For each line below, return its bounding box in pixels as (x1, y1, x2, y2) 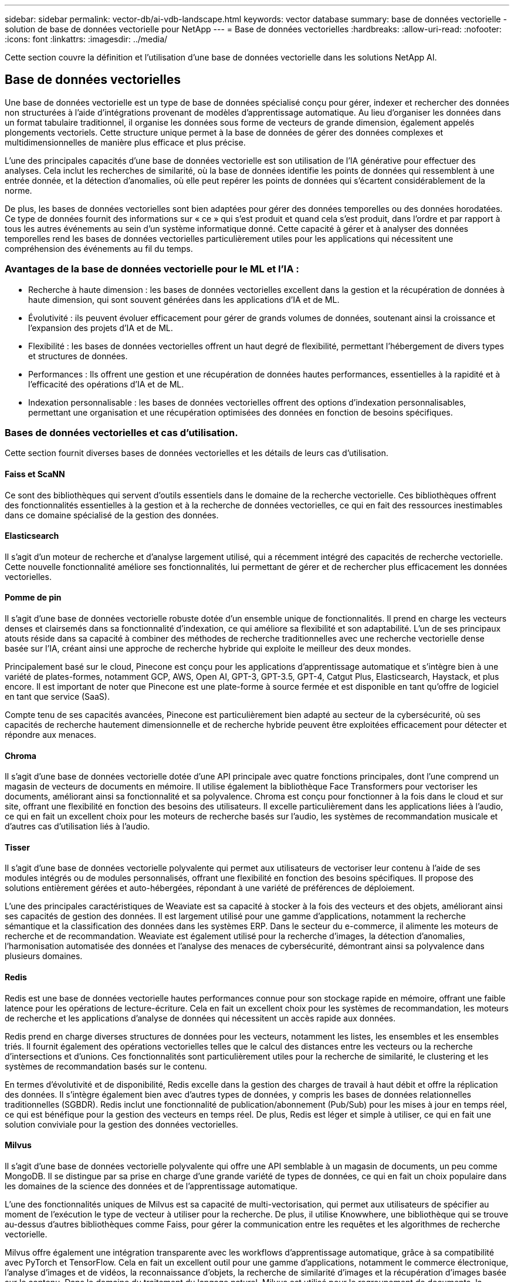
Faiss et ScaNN (5, 468, 65, 479)
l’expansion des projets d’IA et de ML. (28, 322, 173, 333)
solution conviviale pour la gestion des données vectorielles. (5, 1119, 238, 1129)
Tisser (5, 842, 30, 852)
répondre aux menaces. (5, 730, 97, 740)
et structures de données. (28, 350, 128, 361)
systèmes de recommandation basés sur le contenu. (5, 1061, 207, 1071)
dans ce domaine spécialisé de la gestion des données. (5, 510, 219, 520)
